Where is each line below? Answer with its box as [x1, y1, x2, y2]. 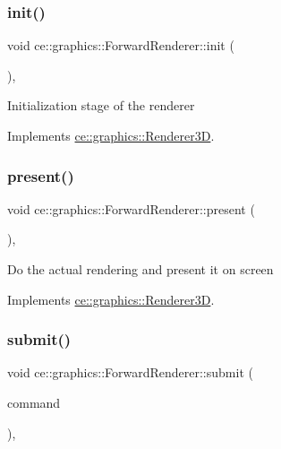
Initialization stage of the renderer [7, 96, 195, 115]
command [7, 393, 61, 411]
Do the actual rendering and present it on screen [7, 260, 274, 278]
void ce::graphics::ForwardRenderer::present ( [7, 199, 255, 218]
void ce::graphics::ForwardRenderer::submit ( [7, 363, 253, 382]
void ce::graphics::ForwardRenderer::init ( [7, 36, 234, 55]
